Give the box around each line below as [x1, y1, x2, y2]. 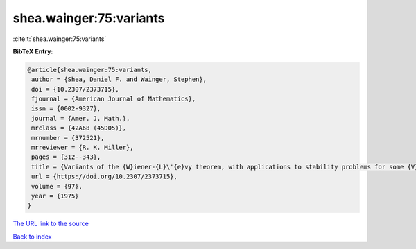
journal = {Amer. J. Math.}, [31, 114, 130, 122]
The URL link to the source [12, 219, 89, 228]
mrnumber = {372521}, [31, 134, 105, 141]
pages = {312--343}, [31, 153, 101, 161]
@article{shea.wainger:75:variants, [27, 66, 153, 74]
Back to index [12, 232, 52, 241]
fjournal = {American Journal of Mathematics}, [31, 95, 196, 103]
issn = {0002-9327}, [31, 105, 101, 112]
